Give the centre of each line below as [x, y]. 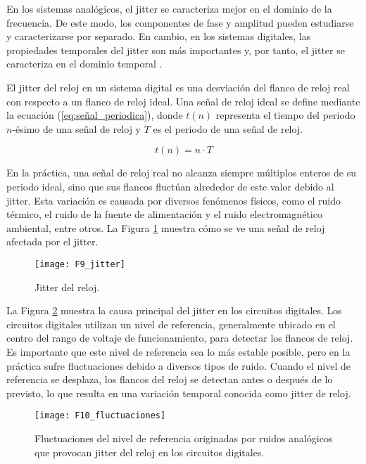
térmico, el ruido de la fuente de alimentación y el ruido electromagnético [164, 214]
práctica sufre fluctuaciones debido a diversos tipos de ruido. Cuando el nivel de [179, 365]
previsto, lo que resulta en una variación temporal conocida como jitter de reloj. [179, 393]
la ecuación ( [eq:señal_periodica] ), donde [95, 115]
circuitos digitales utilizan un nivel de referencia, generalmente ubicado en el [171, 324]
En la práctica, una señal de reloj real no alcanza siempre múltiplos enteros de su [181, 173]
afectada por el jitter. [52, 241]
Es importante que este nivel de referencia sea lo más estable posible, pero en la [178, 351]
